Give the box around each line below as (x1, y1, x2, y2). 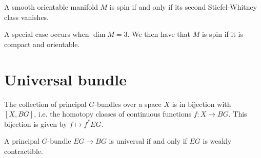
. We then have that (127, 29, 191, 39)
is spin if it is (202, 29, 243, 39)
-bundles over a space (94, 98, 162, 109)
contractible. (4, 145, 43, 156)
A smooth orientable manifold (4, 2, 98, 12)
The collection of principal (4, 98, 87, 109)
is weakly (203, 136, 232, 146)
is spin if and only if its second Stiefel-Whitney (109, 2, 257, 12)
